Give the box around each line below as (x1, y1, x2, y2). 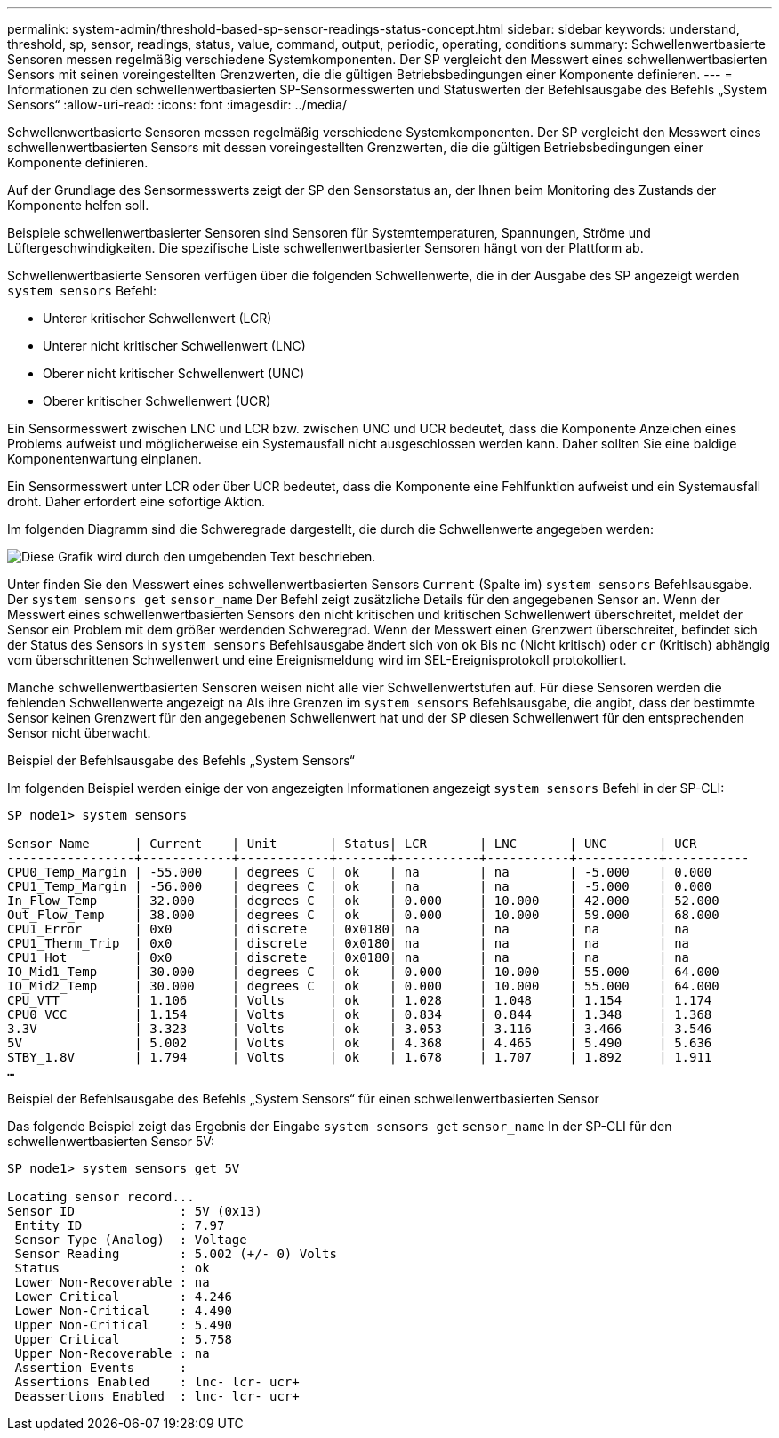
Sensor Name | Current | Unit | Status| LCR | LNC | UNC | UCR (7, 836, 697, 851)
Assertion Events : (14, 1361, 188, 1375)
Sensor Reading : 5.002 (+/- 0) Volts (14, 1247, 337, 1261)
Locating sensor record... (7, 1190, 195, 1204)
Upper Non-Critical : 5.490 (14, 1318, 232, 1332)
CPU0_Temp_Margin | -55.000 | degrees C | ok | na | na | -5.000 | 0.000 (7, 865, 712, 879)
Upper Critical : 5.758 (14, 1332, 232, 1346)
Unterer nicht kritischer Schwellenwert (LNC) (43, 338, 306, 353)
